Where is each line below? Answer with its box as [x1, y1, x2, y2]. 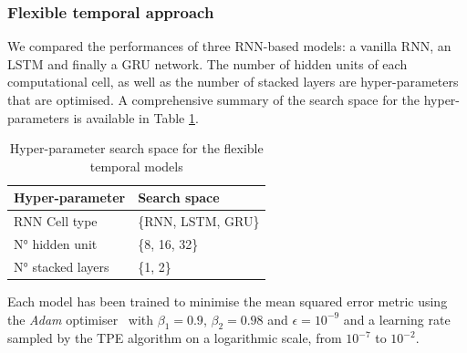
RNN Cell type [14, 212, 98, 231]
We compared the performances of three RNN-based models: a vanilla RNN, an [7, 36, 451, 56]
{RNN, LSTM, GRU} [138, 212, 260, 231]
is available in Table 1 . [73, 108, 199, 127]
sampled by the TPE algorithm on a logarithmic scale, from [7, 328, 342, 348]
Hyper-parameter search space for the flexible [9, 139, 264, 158]
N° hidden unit [14, 234, 98, 254]
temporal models [89, 156, 183, 175]
